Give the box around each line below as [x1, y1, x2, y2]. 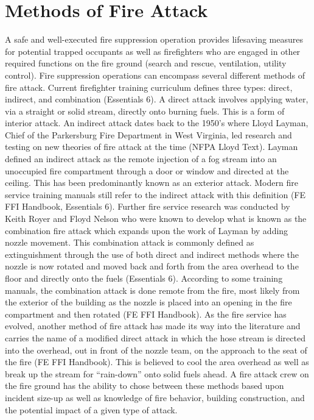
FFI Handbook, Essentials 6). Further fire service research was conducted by [5, 200, 290, 213]
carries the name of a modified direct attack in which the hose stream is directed [5, 331, 305, 344]
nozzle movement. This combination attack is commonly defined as [5, 236, 254, 249]
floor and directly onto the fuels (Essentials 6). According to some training [5, 272, 283, 284]
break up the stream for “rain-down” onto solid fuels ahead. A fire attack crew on [5, 367, 309, 380]
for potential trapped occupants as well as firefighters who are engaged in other [5, 44, 301, 57]
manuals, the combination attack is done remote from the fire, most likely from [5, 283, 300, 296]
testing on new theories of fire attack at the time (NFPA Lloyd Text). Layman [5, 140, 298, 153]
